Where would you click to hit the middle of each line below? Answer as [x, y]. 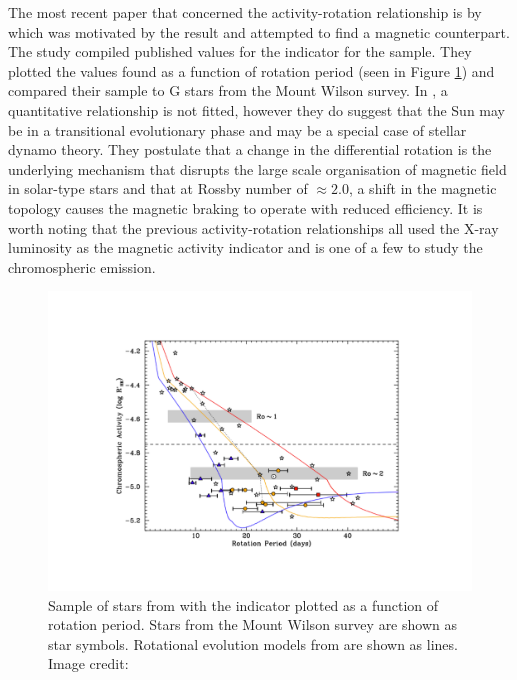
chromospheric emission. [82, 266]
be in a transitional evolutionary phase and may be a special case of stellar [237, 129]
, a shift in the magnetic [422, 188]
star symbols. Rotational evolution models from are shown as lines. [253, 643]
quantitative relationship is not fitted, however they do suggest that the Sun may [257, 109]
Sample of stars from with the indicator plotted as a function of [243, 604]
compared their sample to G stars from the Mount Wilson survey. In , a [228, 90]
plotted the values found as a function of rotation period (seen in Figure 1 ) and [251, 70]
